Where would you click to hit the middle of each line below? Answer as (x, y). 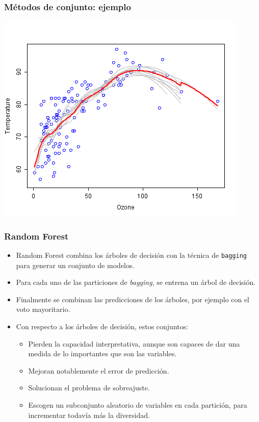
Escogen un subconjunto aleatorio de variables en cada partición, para (138, 405)
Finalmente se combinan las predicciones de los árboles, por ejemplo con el (133, 299)
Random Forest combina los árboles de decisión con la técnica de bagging (131, 255)
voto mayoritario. (43, 309)
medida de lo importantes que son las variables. (102, 353)
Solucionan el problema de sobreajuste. (89, 388)
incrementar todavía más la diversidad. (89, 415)
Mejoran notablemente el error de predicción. (99, 370)
